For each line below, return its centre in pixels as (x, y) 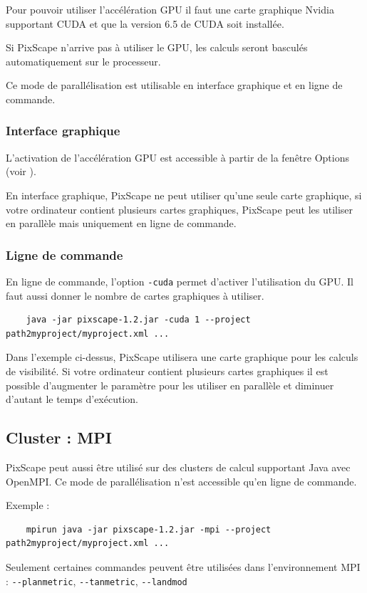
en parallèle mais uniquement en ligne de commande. (121, 223)
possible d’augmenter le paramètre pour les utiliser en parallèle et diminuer (170, 385)
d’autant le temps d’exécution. (72, 399)
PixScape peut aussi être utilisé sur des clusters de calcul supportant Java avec (178, 467)
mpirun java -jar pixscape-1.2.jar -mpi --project (149, 529)
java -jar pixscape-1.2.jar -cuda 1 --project (138, 320)
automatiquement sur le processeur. (83, 61)
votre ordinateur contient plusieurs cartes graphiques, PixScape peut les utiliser (180, 209)
